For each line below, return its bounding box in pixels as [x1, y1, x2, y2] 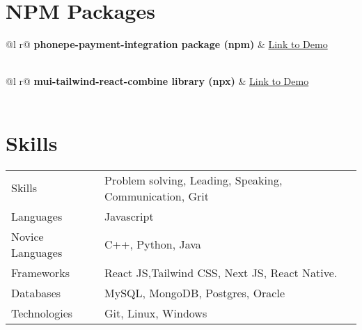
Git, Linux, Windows [104, 304, 207, 321]
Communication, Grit [104, 187, 210, 204]
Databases [11, 284, 61, 301]
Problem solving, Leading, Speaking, [104, 171, 283, 188]
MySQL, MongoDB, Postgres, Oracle [104, 284, 285, 301]
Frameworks [11, 264, 70, 281]
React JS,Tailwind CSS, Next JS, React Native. [104, 264, 338, 281]
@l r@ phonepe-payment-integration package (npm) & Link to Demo [6, 37, 328, 52]
